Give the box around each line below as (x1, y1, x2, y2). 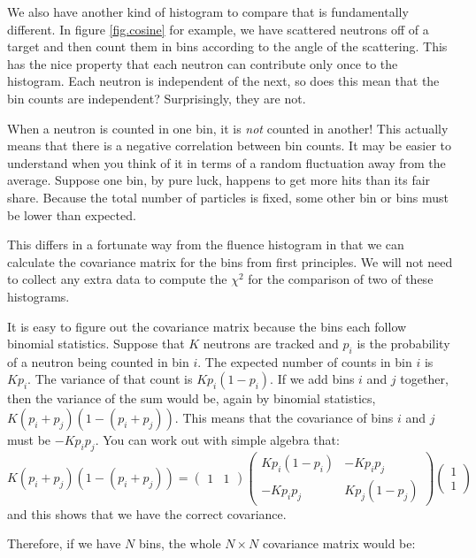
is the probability (357, 334, 450, 353)
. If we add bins (270, 370, 355, 388)
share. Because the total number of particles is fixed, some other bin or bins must (7, 187, 449, 206)
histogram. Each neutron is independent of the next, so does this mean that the (7, 72, 440, 90)
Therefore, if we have (7, 534, 121, 553)
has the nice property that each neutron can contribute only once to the (7, 54, 398, 73)
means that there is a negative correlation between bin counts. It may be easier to (7, 136, 452, 155)
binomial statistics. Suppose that (7, 334, 185, 353)
